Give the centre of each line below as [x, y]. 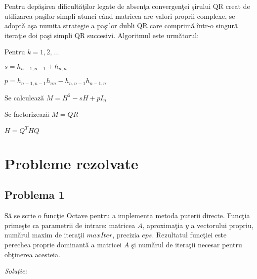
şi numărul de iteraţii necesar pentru [187, 244]
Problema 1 [35, 195]
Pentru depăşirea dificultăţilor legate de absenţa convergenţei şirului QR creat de [127, 6]
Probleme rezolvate [71, 163]
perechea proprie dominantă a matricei [63, 244]
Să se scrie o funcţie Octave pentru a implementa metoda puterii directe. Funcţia [127, 215]
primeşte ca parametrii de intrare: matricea [70, 225]
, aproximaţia [163, 225]
